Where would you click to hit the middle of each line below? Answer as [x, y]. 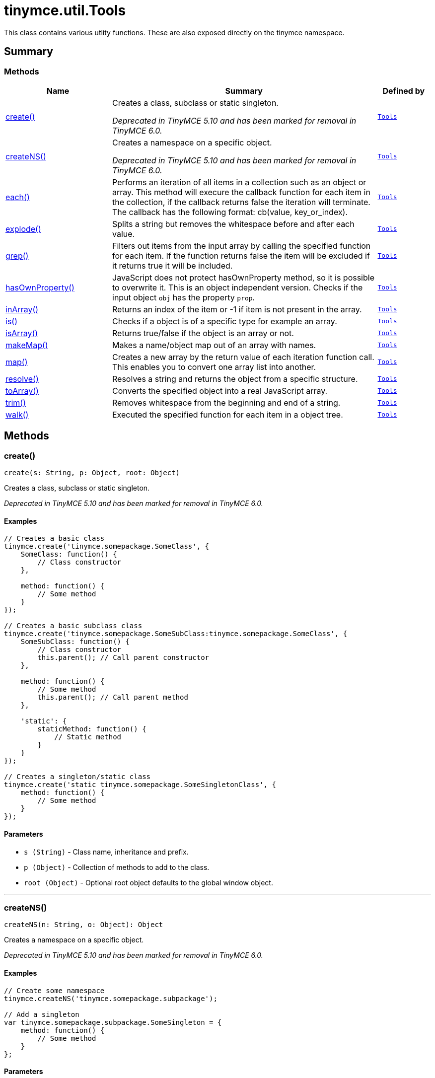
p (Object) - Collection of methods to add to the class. [117, 867]
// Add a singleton [42, 1014]
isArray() [22, 333]
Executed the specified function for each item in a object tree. [228, 414]
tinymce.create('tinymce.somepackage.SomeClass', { [107, 546]
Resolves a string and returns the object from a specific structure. [235, 379]
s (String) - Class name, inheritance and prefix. [106, 852]
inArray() [22, 309]
